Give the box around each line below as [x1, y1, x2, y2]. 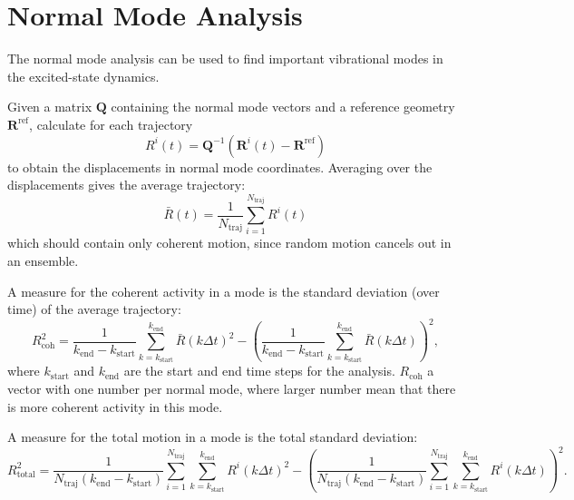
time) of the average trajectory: [7, 299, 181, 319]
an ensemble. [7, 251, 79, 270]
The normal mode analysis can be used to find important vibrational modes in [7, 49, 443, 68]
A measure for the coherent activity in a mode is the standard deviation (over [7, 281, 440, 300]
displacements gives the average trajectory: [7, 175, 246, 194]
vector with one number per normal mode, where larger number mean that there [7, 378, 456, 397]
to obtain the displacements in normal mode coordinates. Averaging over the [7, 157, 433, 176]
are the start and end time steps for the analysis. [123, 361, 395, 380]
